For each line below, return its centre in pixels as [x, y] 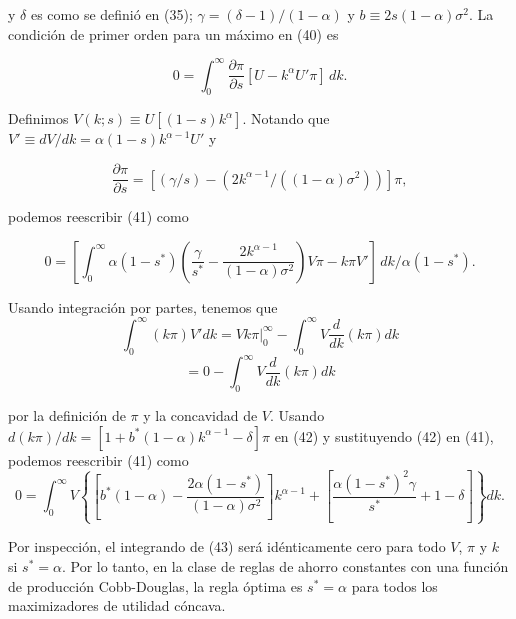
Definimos [38, 118]
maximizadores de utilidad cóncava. [117, 605]
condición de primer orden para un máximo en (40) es [173, 33]
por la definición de [67, 414]
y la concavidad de [200, 414]
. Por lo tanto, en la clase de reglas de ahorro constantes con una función [285, 566]
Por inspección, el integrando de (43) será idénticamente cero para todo [227, 546]
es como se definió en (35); [111, 14]
